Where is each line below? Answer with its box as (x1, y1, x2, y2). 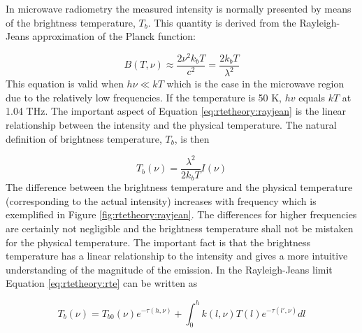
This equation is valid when (6, 76, 124, 91)
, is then (174, 131, 210, 146)
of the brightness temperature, (6, 15, 136, 29)
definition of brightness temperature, (6, 131, 162, 146)
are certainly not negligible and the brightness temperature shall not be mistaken (6, 221, 354, 236)
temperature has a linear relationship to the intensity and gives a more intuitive (6, 248, 348, 263)
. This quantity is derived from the (147, 15, 296, 29)
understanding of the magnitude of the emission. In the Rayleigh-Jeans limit (6, 262, 333, 276)
